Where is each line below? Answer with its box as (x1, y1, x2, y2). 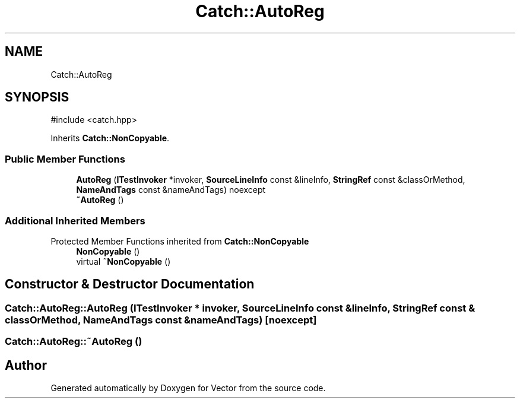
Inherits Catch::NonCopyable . (50, 133, 170, 144)
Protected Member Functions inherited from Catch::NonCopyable (50, 236, 309, 246)
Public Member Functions (5, 153, 125, 165)
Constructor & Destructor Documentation (5, 277, 255, 292)
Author (5, 357, 47, 373)
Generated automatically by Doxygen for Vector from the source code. (50, 383, 326, 393)
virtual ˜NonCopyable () (76, 256, 171, 266)
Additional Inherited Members (5, 214, 145, 227)
